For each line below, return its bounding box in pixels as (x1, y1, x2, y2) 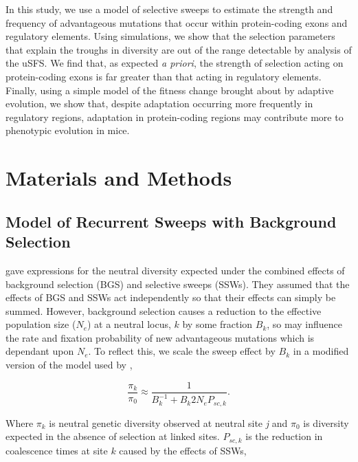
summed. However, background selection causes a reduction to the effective (5, 303, 322, 318)
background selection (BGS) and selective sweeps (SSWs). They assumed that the (5, 276, 350, 291)
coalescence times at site (5, 443, 108, 457)
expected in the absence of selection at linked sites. (5, 429, 220, 443)
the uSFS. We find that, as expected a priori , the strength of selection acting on (5, 56, 344, 70)
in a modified (293, 344, 349, 358)
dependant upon (5, 344, 74, 358)
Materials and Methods (5, 164, 232, 192)
